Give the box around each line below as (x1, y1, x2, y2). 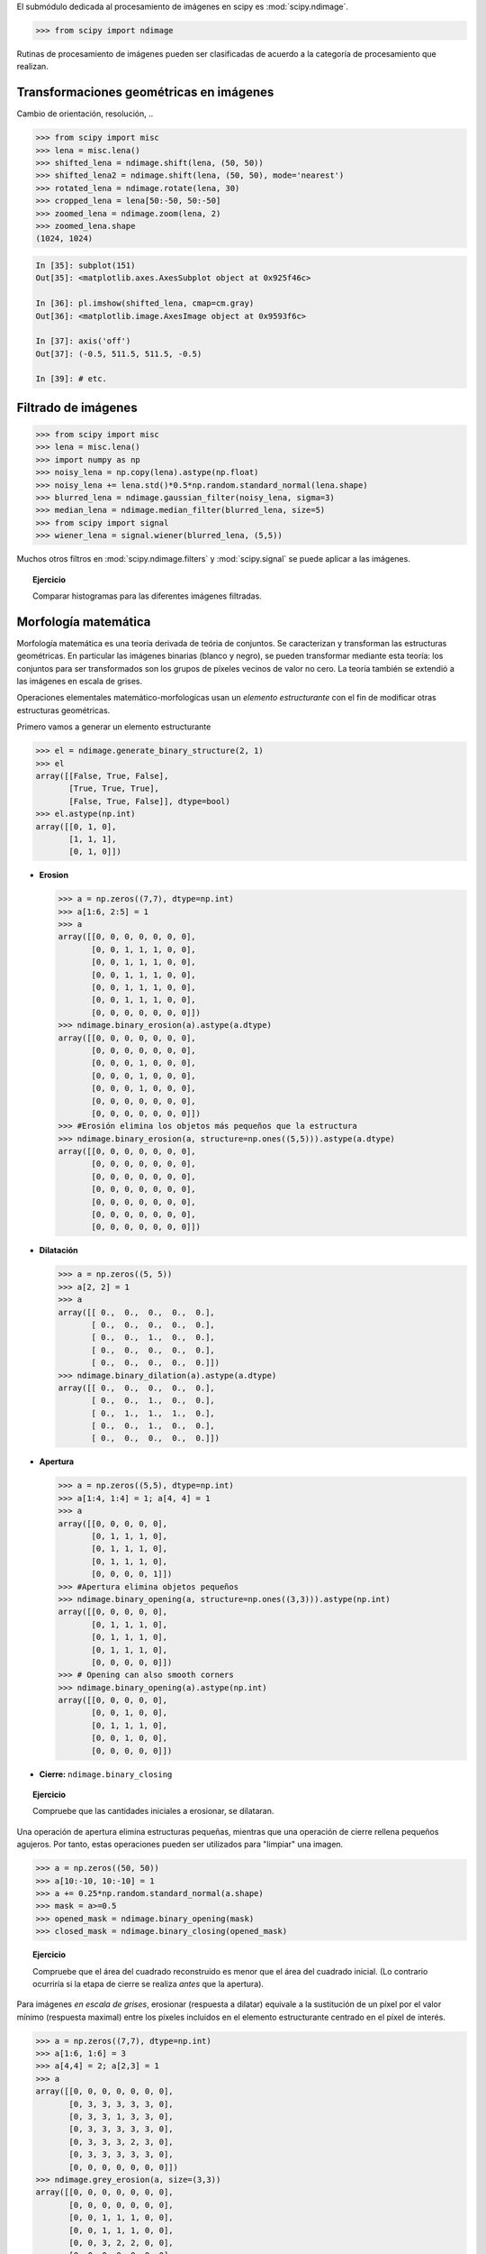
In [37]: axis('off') (35, 336, 131, 346)
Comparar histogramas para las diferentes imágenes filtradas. (32, 591, 263, 601)
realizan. (16, 61, 49, 72)
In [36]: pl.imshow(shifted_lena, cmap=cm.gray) (35, 298, 255, 308)
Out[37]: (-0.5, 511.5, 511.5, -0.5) (35, 348, 202, 359)
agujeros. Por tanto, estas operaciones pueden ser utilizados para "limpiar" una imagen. (16, 1839, 344, 1850)
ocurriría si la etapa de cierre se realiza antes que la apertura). (32, 1978, 265, 1989)
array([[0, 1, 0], (35, 821, 117, 831)
